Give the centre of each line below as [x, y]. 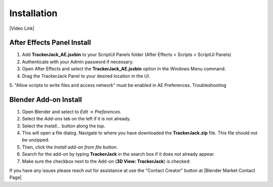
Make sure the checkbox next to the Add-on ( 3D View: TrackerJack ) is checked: [106, 161]
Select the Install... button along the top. [64, 126]
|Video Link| [22, 28]
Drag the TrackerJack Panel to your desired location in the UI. [86, 76]
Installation [33, 13]
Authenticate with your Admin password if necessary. [78, 62]
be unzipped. [36, 140]
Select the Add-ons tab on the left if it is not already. [76, 119]
